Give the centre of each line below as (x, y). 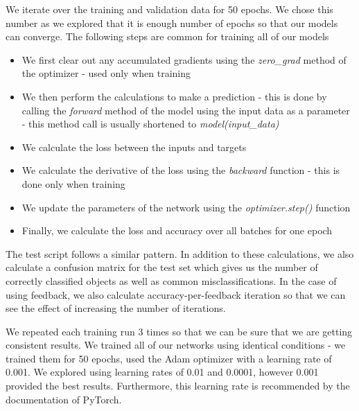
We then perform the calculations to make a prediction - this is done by (174, 96)
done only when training (73, 183)
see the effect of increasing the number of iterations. (116, 308)
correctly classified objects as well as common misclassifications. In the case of (171, 280)
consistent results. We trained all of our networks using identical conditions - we (176, 345)
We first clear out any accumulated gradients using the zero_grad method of (184, 59)
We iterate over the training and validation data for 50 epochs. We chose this (169, 9)
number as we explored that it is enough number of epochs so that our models (172, 23)
